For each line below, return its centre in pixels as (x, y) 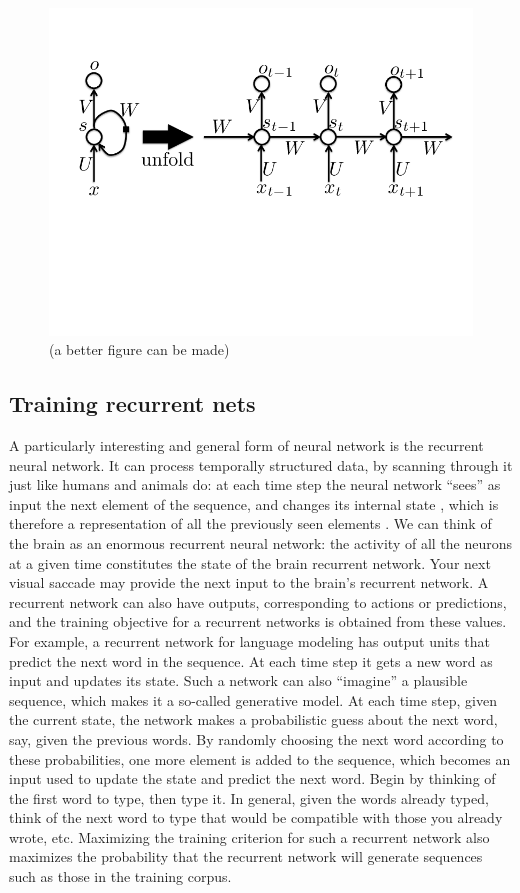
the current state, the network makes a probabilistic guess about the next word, (253, 719)
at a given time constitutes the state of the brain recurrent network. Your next (250, 562)
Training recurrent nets (132, 403)
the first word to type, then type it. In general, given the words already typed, (249, 797)
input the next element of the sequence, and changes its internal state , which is (254, 503)
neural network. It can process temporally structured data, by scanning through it (261, 464)
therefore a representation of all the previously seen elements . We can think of (250, 523)
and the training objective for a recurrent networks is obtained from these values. (258, 621)
